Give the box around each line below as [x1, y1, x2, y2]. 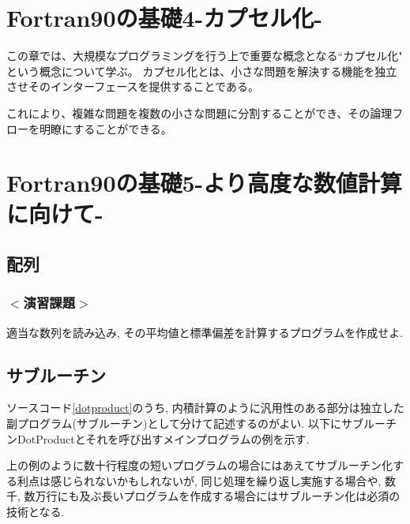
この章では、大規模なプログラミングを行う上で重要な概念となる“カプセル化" [6, 47, 403, 64]
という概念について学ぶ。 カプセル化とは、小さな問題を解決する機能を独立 [6, 62, 397, 79]
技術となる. [6, 503, 65, 520]
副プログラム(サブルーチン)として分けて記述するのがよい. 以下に [6, 415, 341, 432]
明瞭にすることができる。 [39, 120, 172, 137]
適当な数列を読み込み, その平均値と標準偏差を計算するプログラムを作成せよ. [6, 324, 404, 340]
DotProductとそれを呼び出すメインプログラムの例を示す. [17, 430, 310, 447]
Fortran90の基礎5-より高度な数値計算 [6, 167, 402, 199]
